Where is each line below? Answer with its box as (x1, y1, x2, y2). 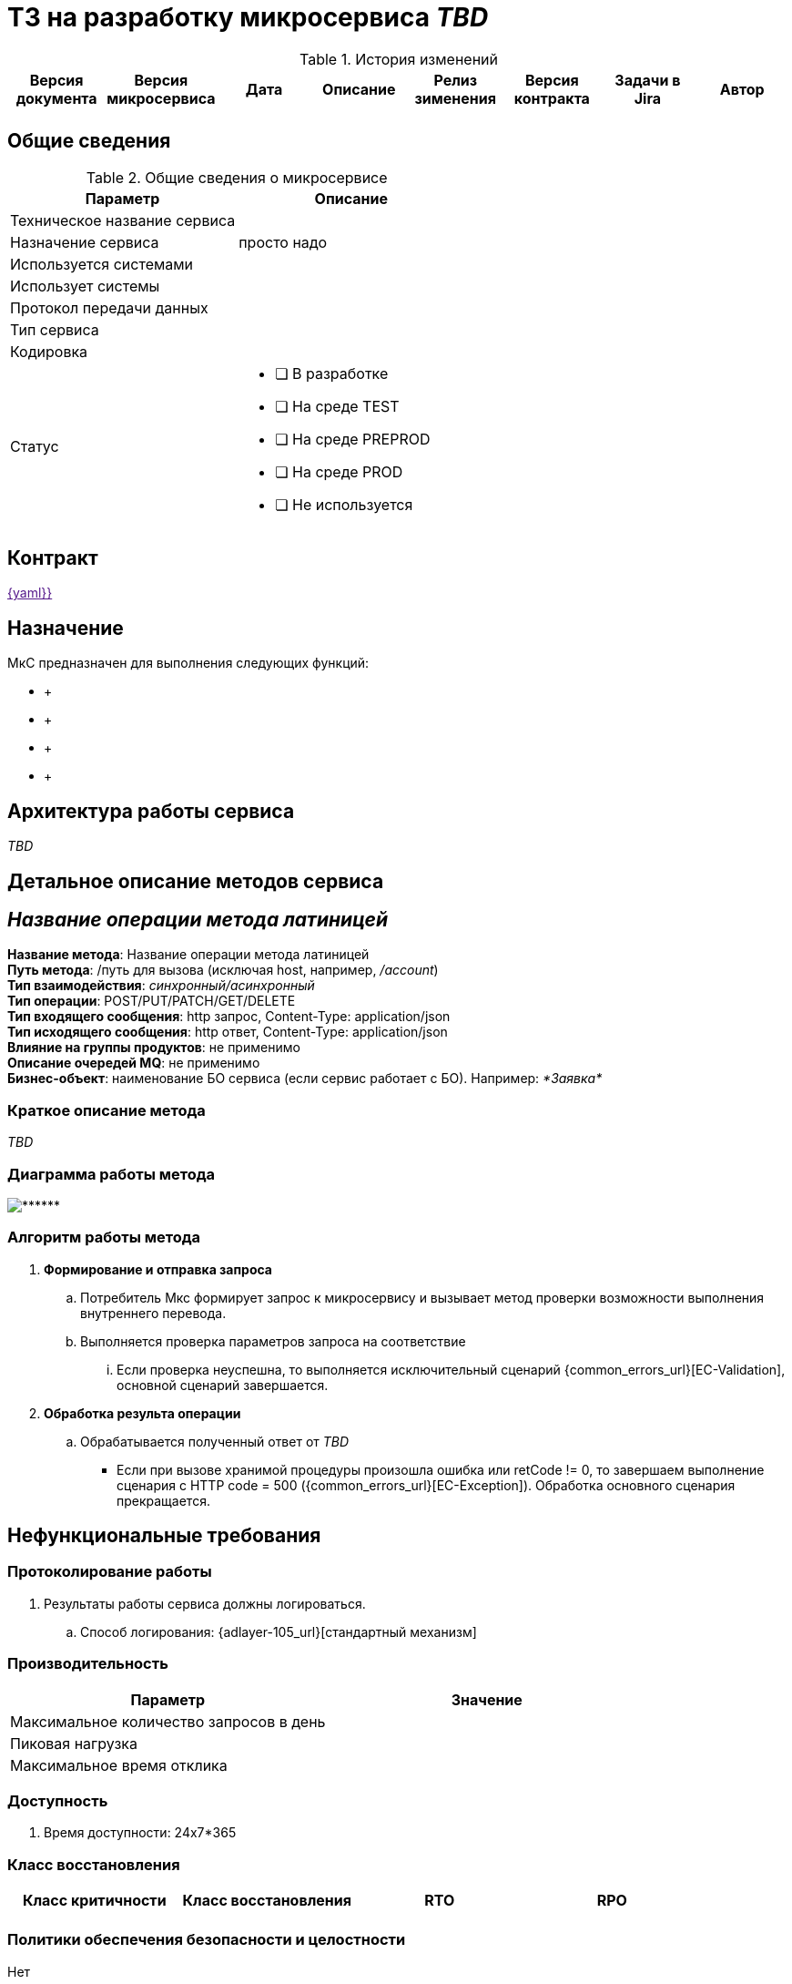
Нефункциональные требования (7, 1524, 321, 1548)
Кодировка (10, 342, 88, 361)
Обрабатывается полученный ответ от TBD (80, 1433, 350, 1449)
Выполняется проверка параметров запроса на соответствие (80, 1333, 466, 1349)
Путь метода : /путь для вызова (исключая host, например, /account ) (7, 962, 439, 978)
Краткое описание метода (7, 1100, 206, 1120)
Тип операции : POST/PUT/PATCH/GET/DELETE (7, 993, 296, 1009)
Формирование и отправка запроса (44, 1261, 272, 1277)
